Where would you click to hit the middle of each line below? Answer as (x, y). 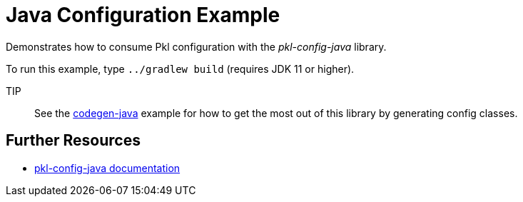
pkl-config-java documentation (107, 168)
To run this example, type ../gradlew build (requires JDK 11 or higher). (180, 69)
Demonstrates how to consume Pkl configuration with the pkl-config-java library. (196, 46)
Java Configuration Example (143, 15)
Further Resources (73, 141)
